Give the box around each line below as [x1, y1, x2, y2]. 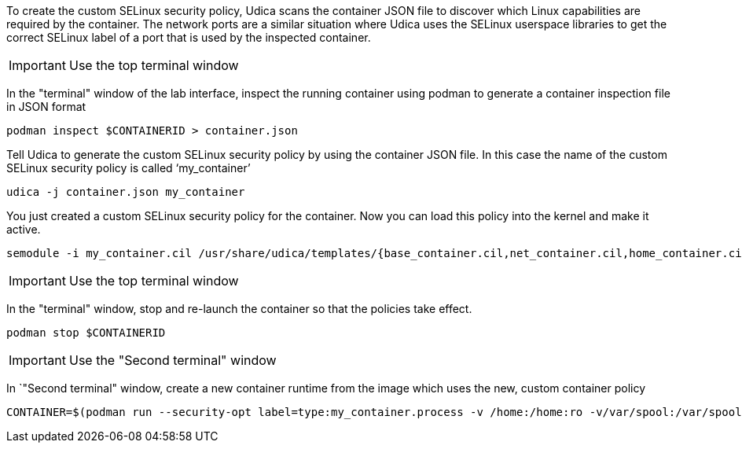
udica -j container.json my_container [6, 186, 245, 198]
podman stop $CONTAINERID [6, 326, 166, 339]
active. [6, 223, 41, 236]
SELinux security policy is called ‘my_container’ [6, 161, 251, 175]
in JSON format [6, 100, 86, 113]
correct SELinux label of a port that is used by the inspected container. [6, 31, 371, 44]
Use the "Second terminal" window [68, 352, 277, 368]
